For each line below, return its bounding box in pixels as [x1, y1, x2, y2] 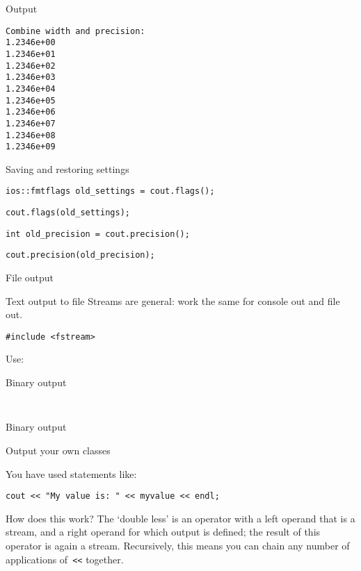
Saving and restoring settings [6, 161, 129, 176]
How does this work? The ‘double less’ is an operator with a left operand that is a [6, 511, 355, 525]
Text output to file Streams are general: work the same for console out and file [6, 293, 340, 308]
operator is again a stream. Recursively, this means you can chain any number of [6, 538, 350, 552]
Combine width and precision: [6, 26, 145, 36]
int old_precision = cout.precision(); [6, 229, 190, 239]
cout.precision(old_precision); [6, 250, 155, 260]
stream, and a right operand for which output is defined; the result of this [6, 524, 321, 539]
